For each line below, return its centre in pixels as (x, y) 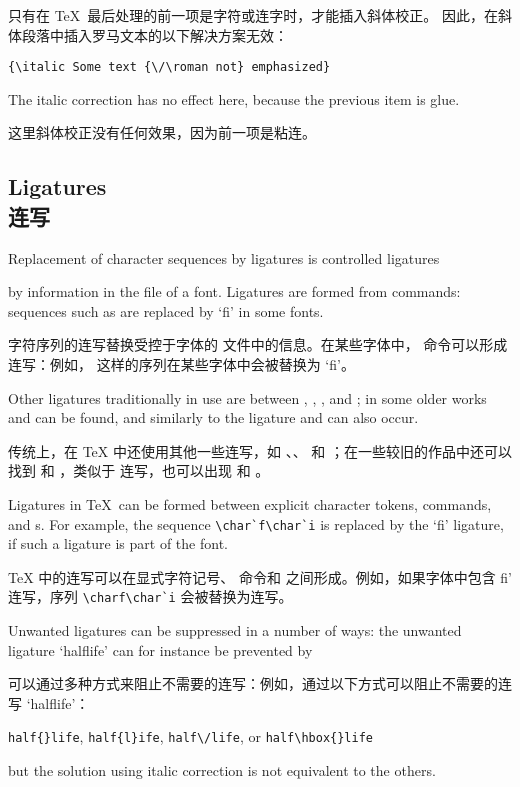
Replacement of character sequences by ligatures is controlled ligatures (224, 257)
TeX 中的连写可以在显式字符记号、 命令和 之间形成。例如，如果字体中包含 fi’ (260, 576)
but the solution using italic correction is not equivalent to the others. (222, 770)
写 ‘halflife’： (49, 702)
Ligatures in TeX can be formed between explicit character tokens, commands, (250, 503)
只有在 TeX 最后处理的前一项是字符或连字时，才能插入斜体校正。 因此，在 (253, 15)
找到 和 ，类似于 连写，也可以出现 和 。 (139, 470)
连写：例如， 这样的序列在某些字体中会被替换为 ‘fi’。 (181, 364)
